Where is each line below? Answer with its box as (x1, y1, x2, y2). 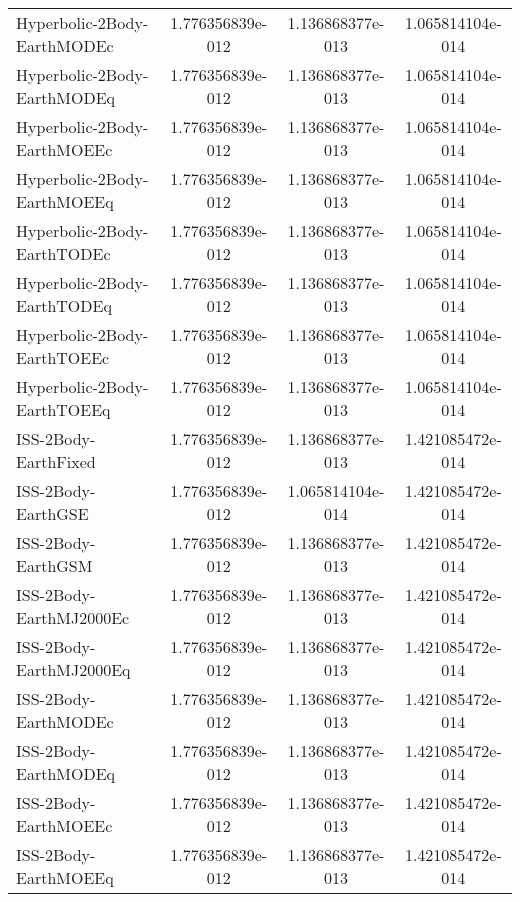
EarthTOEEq (16, 398, 111, 421)
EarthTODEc (16, 242, 111, 265)
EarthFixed (16, 450, 96, 473)
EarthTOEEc (16, 346, 110, 369)
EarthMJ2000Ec (16, 606, 130, 629)
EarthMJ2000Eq (16, 658, 131, 681)
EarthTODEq (16, 294, 112, 317)
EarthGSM (16, 554, 93, 577)
